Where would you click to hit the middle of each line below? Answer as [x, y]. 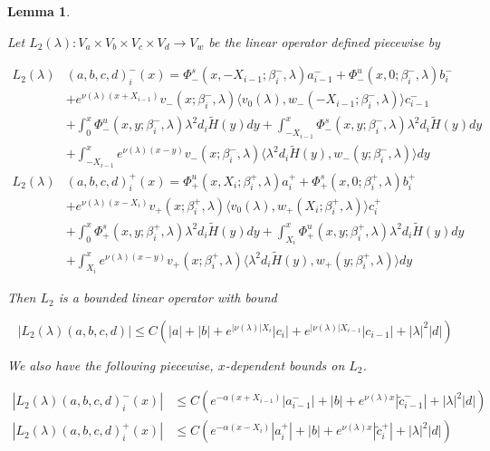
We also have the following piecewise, [110, 365]
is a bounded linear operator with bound [168, 297]
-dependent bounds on [285, 365]
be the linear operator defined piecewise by [324, 41]
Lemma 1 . [39, 11]
